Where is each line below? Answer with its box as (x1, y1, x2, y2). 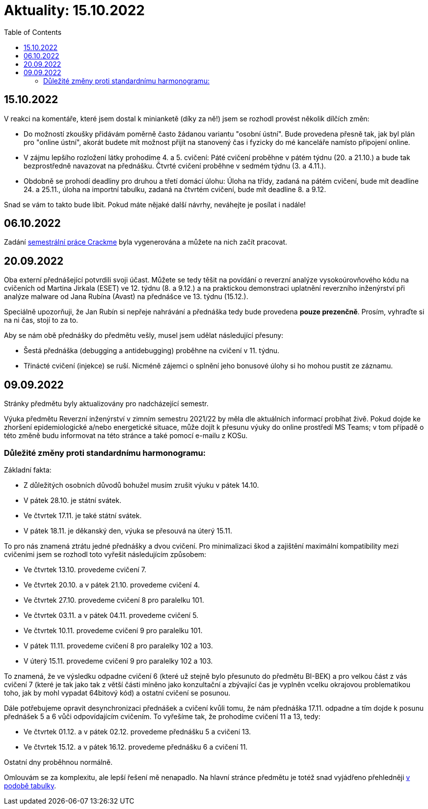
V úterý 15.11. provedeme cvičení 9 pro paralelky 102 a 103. (24, 656, 213, 665)
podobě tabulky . (4, 781, 56, 790)
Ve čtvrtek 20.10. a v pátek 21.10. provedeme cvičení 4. (24, 580, 200, 589)
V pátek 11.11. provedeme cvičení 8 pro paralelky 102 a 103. (24, 641, 213, 650)
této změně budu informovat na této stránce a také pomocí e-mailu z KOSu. (4, 431, 248, 440)
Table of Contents (4, 28, 62, 36)
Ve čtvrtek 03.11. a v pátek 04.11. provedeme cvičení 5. (24, 611, 199, 619)
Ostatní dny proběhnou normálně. (4, 757, 113, 766)
